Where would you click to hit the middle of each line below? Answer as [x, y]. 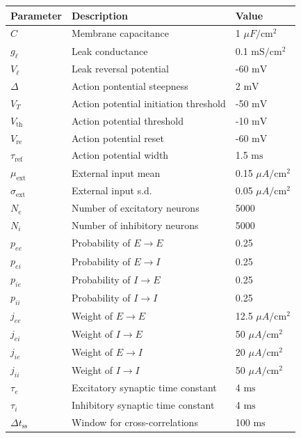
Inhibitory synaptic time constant [143, 405]
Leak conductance [109, 50]
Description [99, 15]
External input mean [116, 172]
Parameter [36, 15]
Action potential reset [118, 138]
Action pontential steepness [130, 86]
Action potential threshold [128, 120]
